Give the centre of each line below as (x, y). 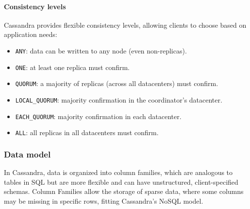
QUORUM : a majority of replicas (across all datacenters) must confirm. (117, 83)
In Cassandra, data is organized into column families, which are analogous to (118, 172)
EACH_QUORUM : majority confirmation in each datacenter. (98, 116)
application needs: (31, 34)
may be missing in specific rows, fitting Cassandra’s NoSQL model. (104, 200)
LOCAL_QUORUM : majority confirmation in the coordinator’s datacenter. (119, 99)
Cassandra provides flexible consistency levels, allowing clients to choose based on (125, 25)
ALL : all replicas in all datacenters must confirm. (87, 132)
